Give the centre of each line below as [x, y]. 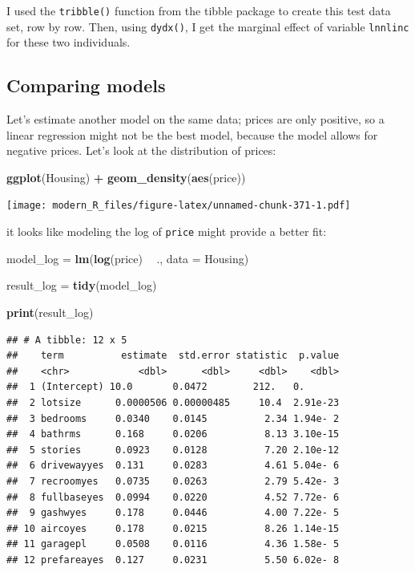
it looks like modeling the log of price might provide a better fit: [167, 231]
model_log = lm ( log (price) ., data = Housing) [128, 258]
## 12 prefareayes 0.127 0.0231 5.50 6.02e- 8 [173, 560]
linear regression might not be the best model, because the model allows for [192, 134]
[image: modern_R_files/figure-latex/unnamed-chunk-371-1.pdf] [179, 206]
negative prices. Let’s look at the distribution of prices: [141, 150]
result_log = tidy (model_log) [82, 285]
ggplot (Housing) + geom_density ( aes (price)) [126, 177]
